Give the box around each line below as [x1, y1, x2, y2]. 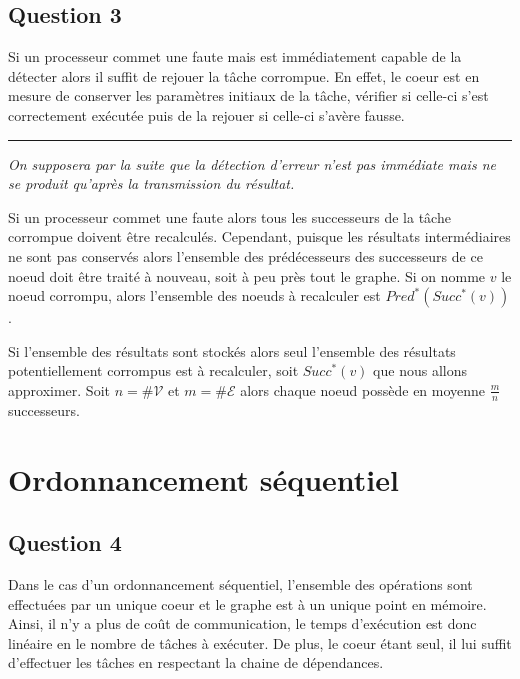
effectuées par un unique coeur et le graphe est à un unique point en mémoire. [8, 593, 487, 614]
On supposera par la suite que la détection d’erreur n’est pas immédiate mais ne [8, 153, 496, 174]
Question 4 [8, 527, 122, 558]
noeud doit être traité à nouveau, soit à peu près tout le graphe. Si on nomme [8, 265, 486, 286]
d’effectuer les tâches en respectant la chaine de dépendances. [8, 652, 384, 673]
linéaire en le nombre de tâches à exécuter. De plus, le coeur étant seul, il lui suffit [8, 632, 512, 653]
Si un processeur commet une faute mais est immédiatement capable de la [8, 46, 462, 67]
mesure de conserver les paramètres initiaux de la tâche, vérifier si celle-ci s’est [8, 85, 489, 106]
